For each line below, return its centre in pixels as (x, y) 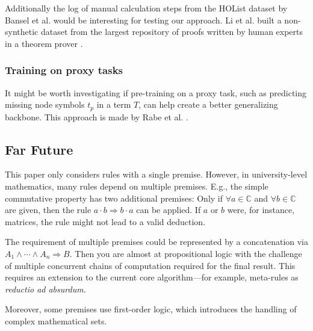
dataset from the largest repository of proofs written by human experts (172, 32)
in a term (114, 104)
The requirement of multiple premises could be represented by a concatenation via (157, 242)
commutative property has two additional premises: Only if (114, 198)
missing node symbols (45, 104)
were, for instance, (261, 210)
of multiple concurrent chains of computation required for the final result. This (150, 265)
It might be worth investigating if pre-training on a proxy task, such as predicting (156, 92)
